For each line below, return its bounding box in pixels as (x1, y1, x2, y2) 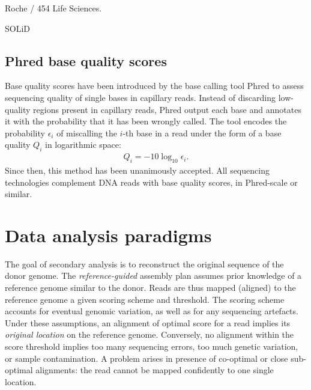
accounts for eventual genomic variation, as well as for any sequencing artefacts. (5, 305, 298, 317)
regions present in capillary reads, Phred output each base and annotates (33, 103, 301, 115)
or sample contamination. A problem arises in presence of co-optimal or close (5, 352, 288, 364)
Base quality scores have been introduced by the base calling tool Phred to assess (5, 79, 304, 92)
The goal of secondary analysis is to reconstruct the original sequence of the (5, 257, 284, 270)
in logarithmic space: (44, 138, 121, 151)
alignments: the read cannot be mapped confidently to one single (35, 364, 274, 376)
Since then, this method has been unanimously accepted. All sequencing (5, 163, 270, 176)
